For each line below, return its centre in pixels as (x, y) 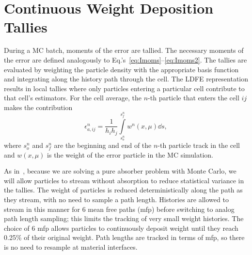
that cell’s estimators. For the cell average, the (73, 98)
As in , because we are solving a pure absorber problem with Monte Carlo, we (120, 171)
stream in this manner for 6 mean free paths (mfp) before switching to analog (119, 209)
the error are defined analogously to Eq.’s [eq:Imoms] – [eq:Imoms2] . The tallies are (126, 59)
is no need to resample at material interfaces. (71, 247)
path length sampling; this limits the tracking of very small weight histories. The (124, 218)
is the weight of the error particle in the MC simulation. (130, 154)
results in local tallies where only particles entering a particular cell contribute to (124, 88)
